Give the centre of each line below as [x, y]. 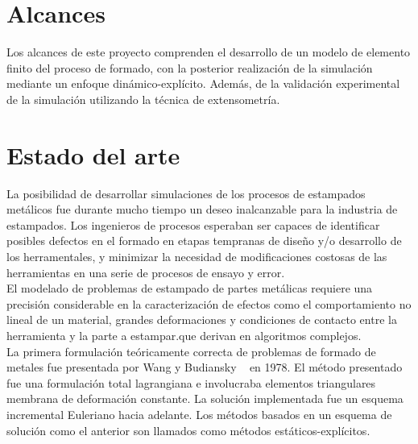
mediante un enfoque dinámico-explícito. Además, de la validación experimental [203, 83]
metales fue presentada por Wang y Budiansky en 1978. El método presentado [205, 367]
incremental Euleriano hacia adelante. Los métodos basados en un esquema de [199, 414]
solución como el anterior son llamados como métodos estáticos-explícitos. [188, 430]
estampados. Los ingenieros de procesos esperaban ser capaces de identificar [193, 224]
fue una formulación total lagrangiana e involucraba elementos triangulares [191, 382]
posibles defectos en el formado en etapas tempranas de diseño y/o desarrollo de [204, 241]
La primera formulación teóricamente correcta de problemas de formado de [191, 351]
